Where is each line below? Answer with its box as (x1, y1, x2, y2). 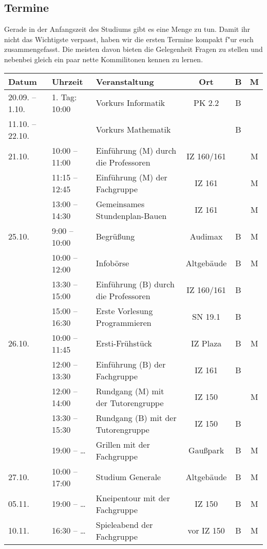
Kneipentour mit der (96, 491, 170, 504)
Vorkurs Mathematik (96, 123, 171, 136)
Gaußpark (188, 444, 224, 456)
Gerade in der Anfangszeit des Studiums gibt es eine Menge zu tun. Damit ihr (4, 24, 251, 34)
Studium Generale (96, 471, 161, 483)
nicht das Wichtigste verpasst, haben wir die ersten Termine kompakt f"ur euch (4, 33, 254, 44)
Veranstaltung (96, 75, 154, 87)
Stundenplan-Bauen (96, 209, 167, 222)
